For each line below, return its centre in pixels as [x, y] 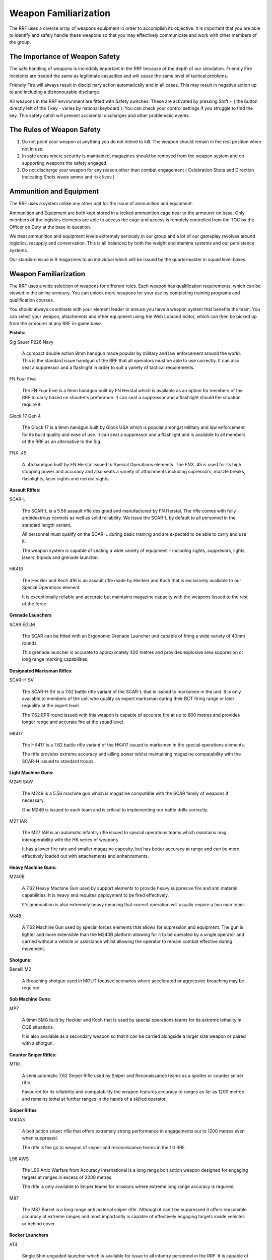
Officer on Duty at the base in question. [50, 227]
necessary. [33, 800]
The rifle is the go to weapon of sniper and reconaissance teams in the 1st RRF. [104, 1147]
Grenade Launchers [30, 615]
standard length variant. [47, 525]
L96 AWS [19, 1159]
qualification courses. [32, 300]
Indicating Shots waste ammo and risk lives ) [68, 177]
